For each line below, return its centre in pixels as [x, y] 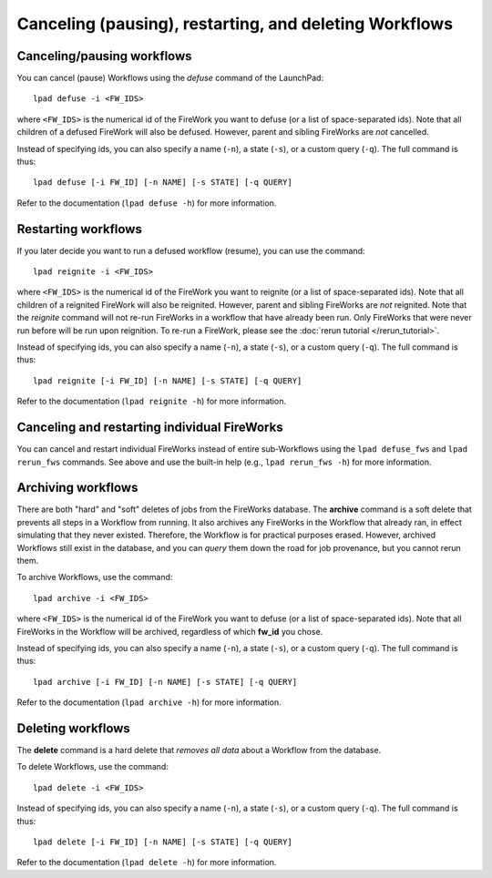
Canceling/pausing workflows [104, 56]
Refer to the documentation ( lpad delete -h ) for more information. [147, 863]
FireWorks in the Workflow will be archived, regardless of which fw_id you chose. [170, 631]
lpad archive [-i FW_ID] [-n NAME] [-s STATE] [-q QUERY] [165, 682]
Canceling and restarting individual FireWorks [150, 428]
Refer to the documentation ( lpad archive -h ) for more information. [149, 702]
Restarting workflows [80, 229]
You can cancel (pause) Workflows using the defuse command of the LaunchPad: [170, 78]
